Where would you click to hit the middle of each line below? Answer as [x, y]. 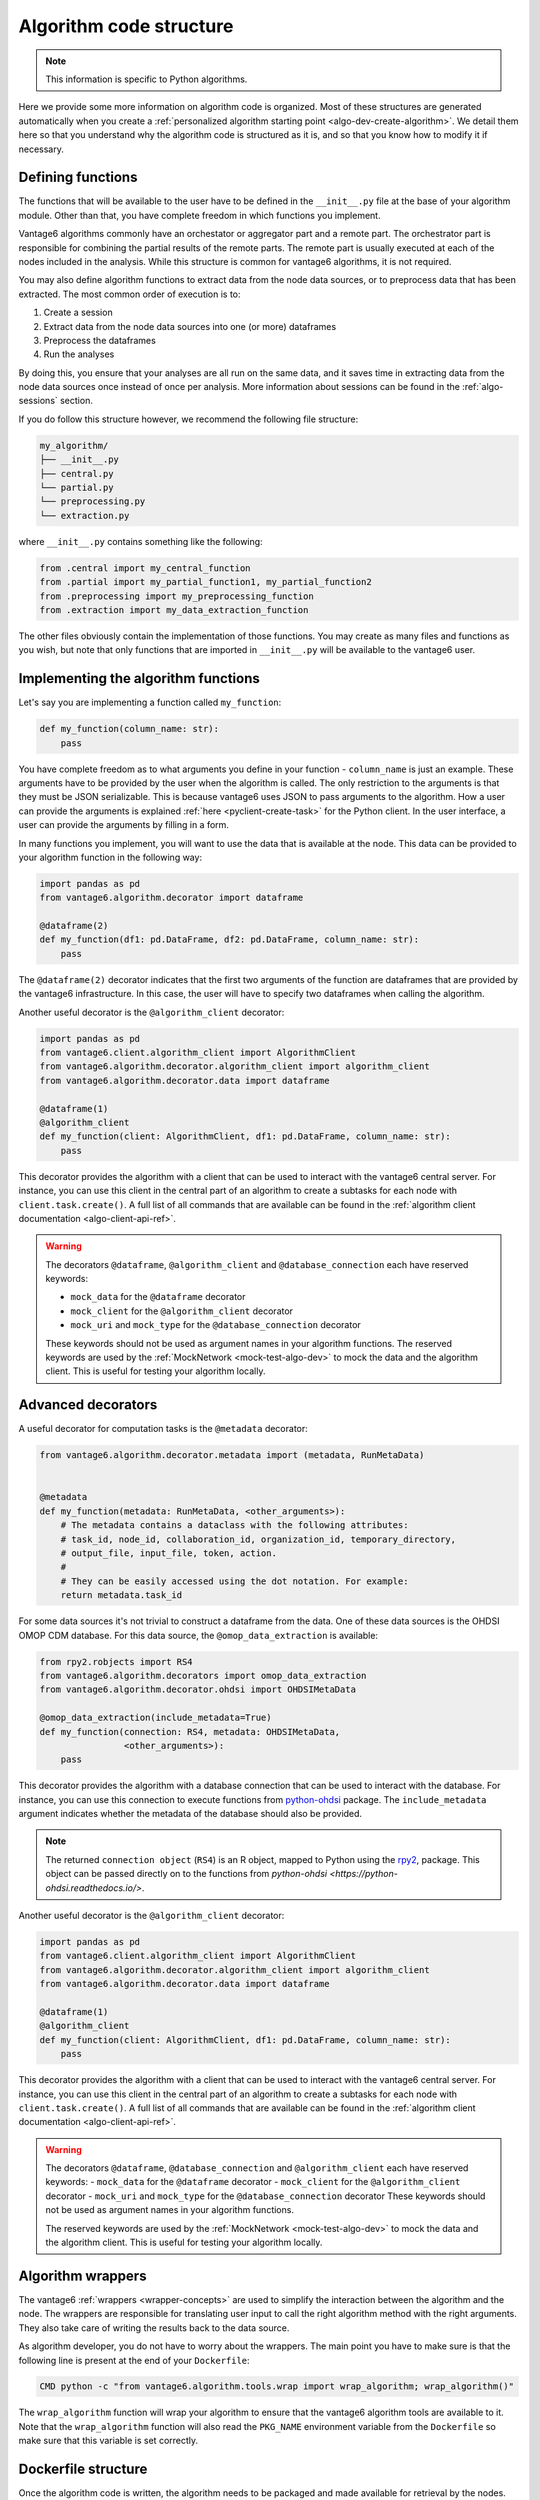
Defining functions [78, 177]
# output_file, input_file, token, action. [168, 1553]
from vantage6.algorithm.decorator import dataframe [171, 898]
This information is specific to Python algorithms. [146, 79]
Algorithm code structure [126, 26]
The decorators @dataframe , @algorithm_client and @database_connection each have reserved [257, 1264]
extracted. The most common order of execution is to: [129, 294]
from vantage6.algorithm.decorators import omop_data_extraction [203, 1675]
